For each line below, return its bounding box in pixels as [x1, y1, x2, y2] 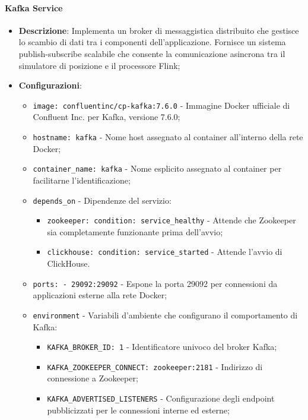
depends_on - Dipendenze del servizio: [33, 194, 172, 206]
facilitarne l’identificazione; [33, 173, 131, 186]
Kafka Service [5, 1, 63, 14]
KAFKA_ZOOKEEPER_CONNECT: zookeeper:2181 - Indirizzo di [47, 360, 263, 372]
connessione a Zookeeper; [47, 372, 138, 384]
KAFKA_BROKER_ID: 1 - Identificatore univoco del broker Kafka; [47, 340, 277, 353]
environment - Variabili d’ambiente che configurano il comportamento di [33, 308, 298, 321]
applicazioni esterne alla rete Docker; [33, 289, 167, 301]
